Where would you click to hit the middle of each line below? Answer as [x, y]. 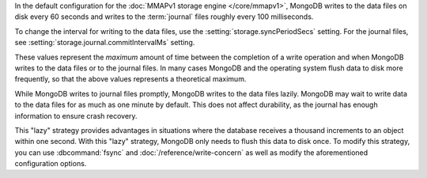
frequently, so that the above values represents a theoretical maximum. [130, 79]
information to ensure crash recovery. [76, 116]
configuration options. [51, 164]
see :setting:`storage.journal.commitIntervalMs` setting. [105, 43]
